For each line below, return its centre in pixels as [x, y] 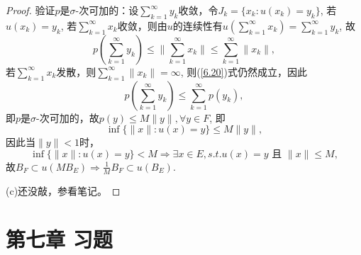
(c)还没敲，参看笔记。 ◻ [63, 190]
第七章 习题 [59, 239]
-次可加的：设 [107, 10]
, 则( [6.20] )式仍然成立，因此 [244, 71]
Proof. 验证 [30, 10]
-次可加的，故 [68, 117]
